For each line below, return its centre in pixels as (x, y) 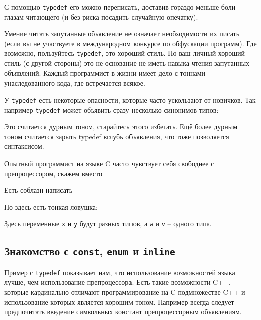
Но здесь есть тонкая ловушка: (51, 207)
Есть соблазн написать (38, 190)
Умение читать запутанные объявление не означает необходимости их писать (122, 33)
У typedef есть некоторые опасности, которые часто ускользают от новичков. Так (130, 99)
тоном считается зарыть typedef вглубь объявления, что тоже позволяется (117, 136)
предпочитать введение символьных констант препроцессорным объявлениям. (123, 312)
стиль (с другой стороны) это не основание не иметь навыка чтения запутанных (127, 63)
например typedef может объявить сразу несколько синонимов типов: (111, 109)
